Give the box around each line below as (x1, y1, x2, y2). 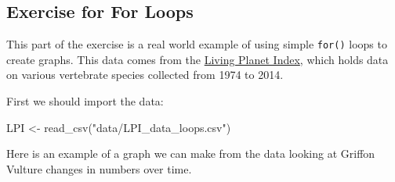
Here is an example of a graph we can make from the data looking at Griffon (6, 145, 375, 162)
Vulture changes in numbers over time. (6, 160, 192, 177)
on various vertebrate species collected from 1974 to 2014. (6, 66, 284, 83)
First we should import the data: (6, 93, 164, 109)
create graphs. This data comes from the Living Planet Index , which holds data (6, 51, 389, 67)
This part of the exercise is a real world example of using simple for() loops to (6, 36, 387, 52)
